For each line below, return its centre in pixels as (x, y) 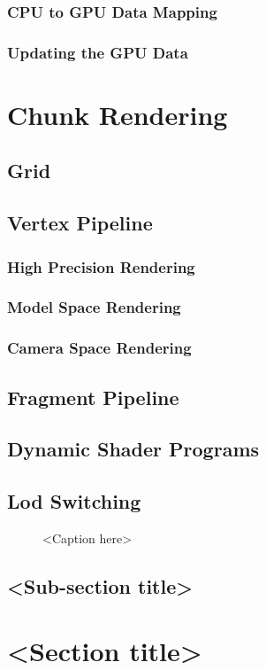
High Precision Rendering (101, 266)
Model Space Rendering (94, 307)
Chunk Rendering (118, 114)
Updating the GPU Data (98, 52)
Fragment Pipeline (93, 397)
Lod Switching (74, 501)
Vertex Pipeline (80, 223)
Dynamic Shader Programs (133, 449)
